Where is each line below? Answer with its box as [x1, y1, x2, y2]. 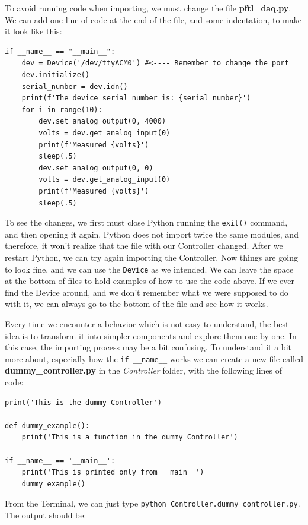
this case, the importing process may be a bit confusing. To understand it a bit [5, 341, 291, 353]
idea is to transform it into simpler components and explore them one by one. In [5, 329, 297, 341]
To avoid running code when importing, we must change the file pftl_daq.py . [5, 2, 291, 14]
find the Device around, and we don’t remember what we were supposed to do [5, 286, 288, 298]
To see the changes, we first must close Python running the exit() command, [5, 216, 288, 229]
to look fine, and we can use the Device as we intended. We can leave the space [5, 262, 294, 275]
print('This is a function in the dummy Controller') [21, 433, 238, 442]
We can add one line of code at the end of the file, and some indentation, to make [5, 13, 301, 26]
